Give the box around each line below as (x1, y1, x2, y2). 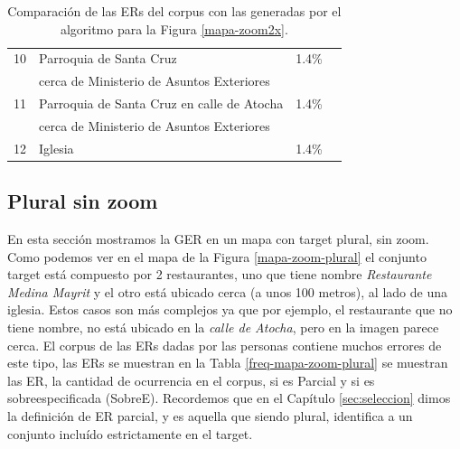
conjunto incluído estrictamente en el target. (7, 424, 253, 443)
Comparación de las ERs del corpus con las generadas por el (7, 2, 342, 20)
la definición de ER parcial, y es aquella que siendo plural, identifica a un (7, 407, 413, 426)
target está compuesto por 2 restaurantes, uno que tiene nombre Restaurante (7, 265, 432, 284)
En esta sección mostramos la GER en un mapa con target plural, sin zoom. (7, 229, 429, 248)
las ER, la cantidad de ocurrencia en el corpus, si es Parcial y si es (7, 370, 375, 389)
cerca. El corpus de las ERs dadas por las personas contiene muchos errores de (7, 335, 442, 354)
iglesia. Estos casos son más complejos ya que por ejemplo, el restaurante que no (7, 300, 453, 319)
